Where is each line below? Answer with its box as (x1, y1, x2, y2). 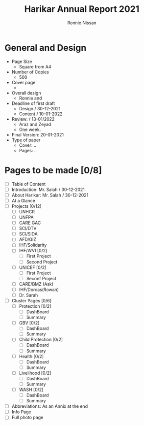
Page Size (11, 58, 32, 65)
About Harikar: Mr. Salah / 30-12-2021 (11, 192, 89, 198)
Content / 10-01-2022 (19, 111, 63, 117)
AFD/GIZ (19, 236, 37, 242)
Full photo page (11, 415, 44, 421)
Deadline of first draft (11, 100, 55, 106)
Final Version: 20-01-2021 (11, 131, 64, 137)
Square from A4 (19, 64, 51, 69)
